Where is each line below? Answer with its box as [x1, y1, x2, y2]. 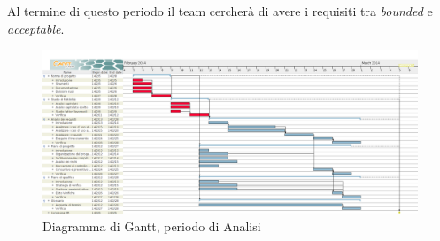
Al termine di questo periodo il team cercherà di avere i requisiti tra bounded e [7, 2, 433, 19]
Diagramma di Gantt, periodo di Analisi [42, 217, 261, 236]
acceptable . [7, 19, 65, 37]
